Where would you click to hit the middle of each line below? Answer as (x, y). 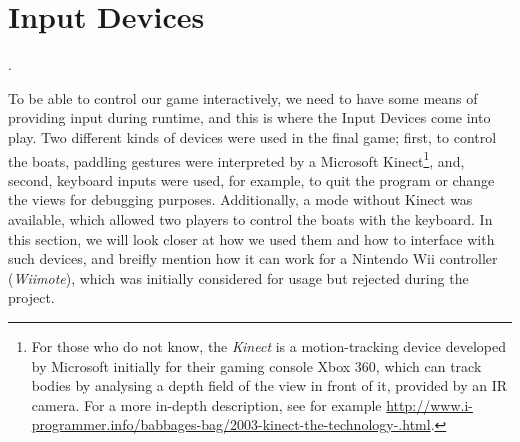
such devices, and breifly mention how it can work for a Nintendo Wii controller (253, 258)
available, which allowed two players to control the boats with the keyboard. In (250, 218)
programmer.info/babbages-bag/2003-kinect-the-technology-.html (231, 424)
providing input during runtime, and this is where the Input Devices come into (249, 117)
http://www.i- (429, 404)
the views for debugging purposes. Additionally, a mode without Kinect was (240, 199)
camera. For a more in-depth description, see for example (206, 404)
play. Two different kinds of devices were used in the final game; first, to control (252, 136)
